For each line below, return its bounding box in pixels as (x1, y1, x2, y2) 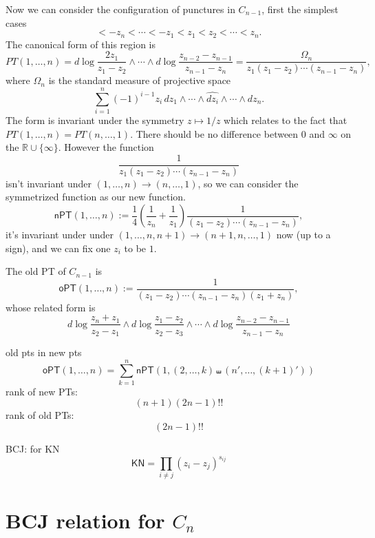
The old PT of (6, 264, 66, 278)
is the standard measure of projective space (48, 73, 231, 87)
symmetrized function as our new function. (6, 189, 186, 204)
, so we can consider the (197, 176, 299, 190)
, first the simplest (261, 2, 339, 16)
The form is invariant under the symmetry (6, 113, 184, 127)
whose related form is (6, 300, 96, 314)
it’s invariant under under (6, 227, 114, 242)
